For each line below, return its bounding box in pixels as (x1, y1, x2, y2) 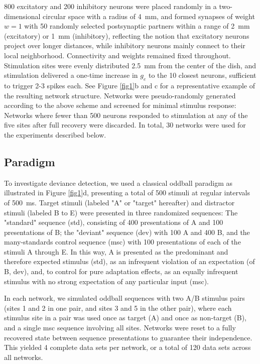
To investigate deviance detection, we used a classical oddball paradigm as (4, 177, 232, 188)
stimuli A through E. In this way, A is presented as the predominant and (4, 246, 228, 257)
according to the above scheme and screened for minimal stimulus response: (4, 100, 236, 110)
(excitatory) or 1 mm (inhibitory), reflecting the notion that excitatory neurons (4, 30, 249, 41)
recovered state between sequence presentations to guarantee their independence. (4, 332, 252, 342)
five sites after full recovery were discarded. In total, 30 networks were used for (4, 119, 246, 130)
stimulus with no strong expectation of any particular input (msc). (4, 276, 209, 286)
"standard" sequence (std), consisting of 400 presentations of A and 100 (4, 217, 223, 227)
